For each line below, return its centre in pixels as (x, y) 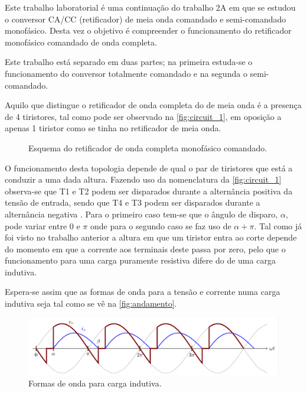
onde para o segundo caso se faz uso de (161, 225)
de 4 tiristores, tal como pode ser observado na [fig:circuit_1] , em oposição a (143, 116)
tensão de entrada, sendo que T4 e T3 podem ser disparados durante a (133, 202)
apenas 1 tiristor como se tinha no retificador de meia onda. (113, 128)
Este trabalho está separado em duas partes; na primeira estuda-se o (129, 62)
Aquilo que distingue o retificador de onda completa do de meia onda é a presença (153, 105)
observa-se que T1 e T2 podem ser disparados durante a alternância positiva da (149, 191)
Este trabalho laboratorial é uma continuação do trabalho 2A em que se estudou (150, 7)
